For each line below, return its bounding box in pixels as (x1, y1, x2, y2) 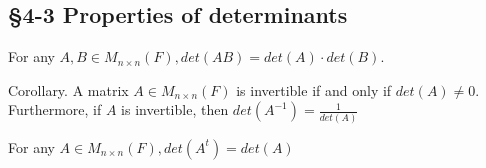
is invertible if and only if (236, 79, 392, 100)
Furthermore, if (8, 99, 102, 120)
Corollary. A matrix (8, 79, 129, 100)
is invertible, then (121, 99, 229, 120)
